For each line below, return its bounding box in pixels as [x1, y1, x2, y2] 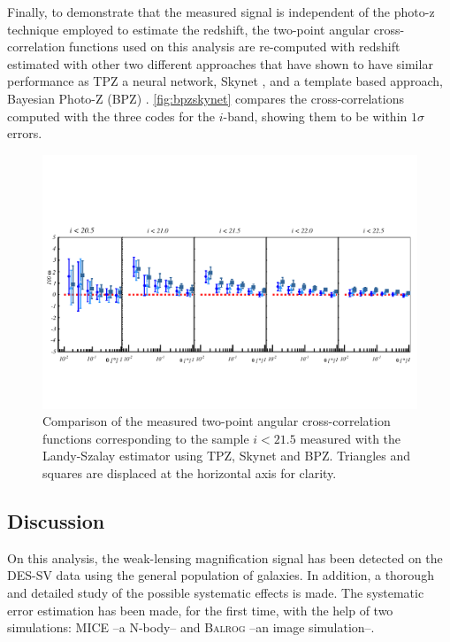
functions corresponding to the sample [42, 429, 249, 447]
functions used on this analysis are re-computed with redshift [69, 37, 400, 56]
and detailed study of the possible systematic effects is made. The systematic [7, 584, 424, 602]
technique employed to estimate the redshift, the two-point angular [7, 19, 370, 38]
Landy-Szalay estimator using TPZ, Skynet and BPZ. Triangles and [42, 446, 411, 465]
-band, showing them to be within [223, 106, 408, 125]
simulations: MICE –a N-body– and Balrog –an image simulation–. [7, 618, 375, 637]
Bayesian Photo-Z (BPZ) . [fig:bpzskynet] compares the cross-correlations [7, 89, 405, 107]
